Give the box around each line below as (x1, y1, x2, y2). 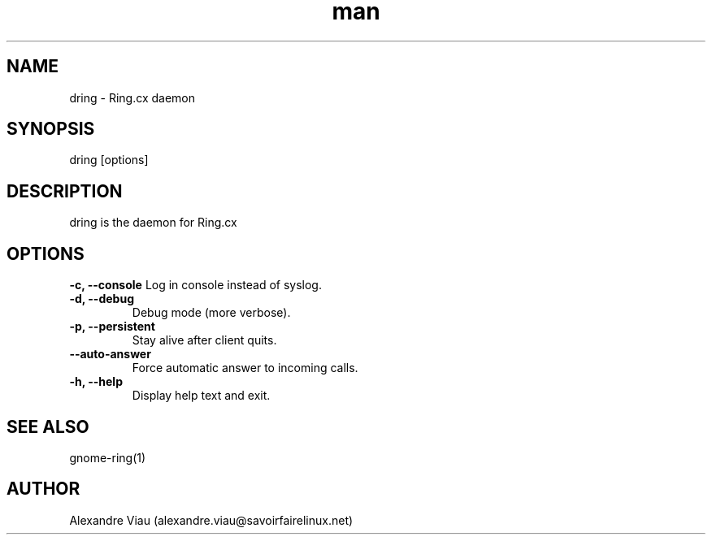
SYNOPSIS (7, 119, 95, 140)
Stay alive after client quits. (132, 333, 277, 348)
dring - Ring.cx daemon (69, 90, 196, 105)
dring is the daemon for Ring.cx (69, 215, 237, 230)
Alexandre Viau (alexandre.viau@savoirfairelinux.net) (69, 513, 354, 527)
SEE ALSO (7, 416, 89, 437)
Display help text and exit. (132, 388, 271, 403)
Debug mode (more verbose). (132, 305, 291, 320)
